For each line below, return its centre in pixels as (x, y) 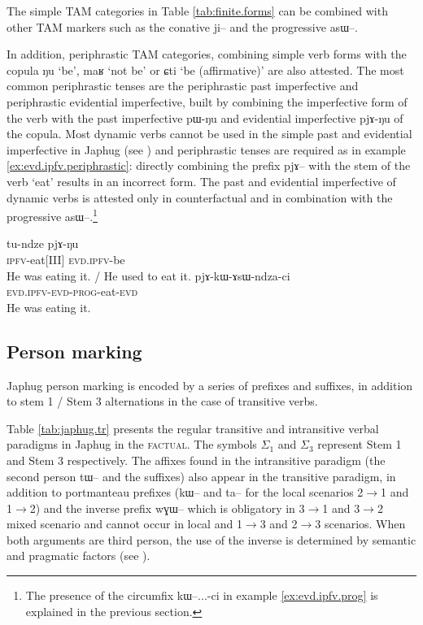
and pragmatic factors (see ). (78, 556)
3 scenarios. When (360, 524)
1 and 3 (341, 508)
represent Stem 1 (360, 444)
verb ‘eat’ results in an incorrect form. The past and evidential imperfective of (201, 181)
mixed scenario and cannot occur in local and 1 (124, 524)
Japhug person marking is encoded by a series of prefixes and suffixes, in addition (210, 385)
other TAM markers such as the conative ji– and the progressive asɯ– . (182, 26)
